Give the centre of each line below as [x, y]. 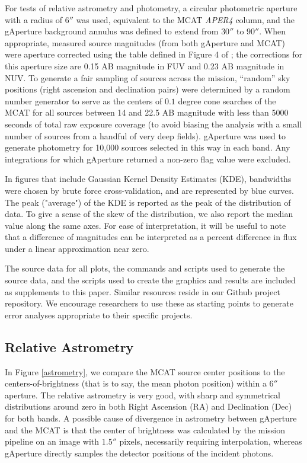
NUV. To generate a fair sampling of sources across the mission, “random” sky [148, 77]
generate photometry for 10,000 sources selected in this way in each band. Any [148, 147]
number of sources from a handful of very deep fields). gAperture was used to [145, 135]
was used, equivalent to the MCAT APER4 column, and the [185, 19]
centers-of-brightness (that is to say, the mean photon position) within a [136, 383]
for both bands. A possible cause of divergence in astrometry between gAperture [151, 418]
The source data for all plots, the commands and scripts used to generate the [145, 268]
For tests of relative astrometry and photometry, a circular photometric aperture [151, 8]
